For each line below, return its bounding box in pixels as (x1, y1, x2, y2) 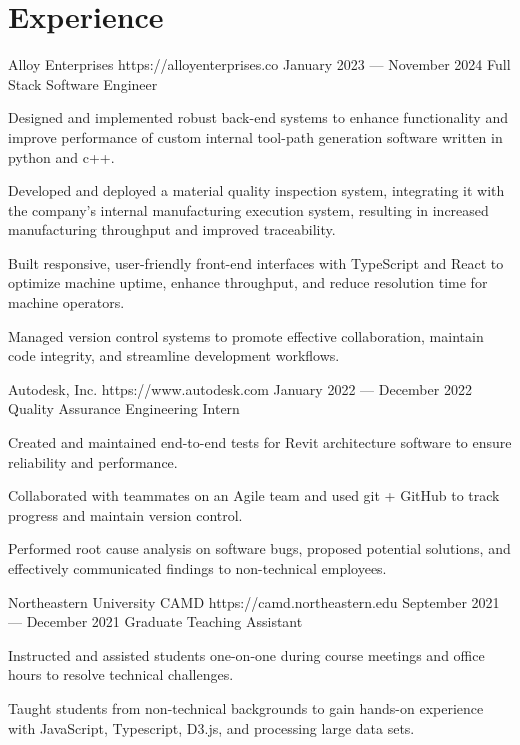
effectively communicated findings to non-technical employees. (8, 558, 387, 578)
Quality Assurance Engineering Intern (8, 398, 240, 419)
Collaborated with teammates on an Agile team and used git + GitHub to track (8, 485, 500, 506)
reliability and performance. (8, 451, 178, 472)
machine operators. (8, 292, 125, 313)
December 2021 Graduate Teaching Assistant (26, 611, 303, 632)
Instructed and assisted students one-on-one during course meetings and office (8, 644, 485, 665)
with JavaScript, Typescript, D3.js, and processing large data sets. (8, 717, 415, 738)
